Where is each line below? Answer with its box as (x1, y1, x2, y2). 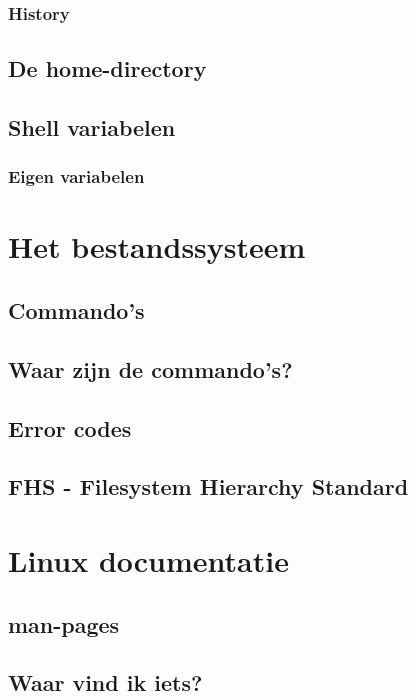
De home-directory (8, 53, 207, 84)
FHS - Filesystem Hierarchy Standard (8, 471, 409, 502)
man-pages (8, 608, 120, 639)
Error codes (8, 412, 132, 443)
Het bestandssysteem (8, 226, 306, 267)
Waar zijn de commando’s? (8, 353, 293, 384)
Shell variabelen (8, 112, 176, 143)
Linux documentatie (8, 539, 289, 580)
